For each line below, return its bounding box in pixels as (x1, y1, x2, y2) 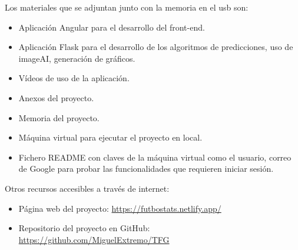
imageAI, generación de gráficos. (18, 52, 135, 64)
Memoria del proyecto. (18, 111, 100, 124)
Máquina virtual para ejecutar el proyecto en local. (18, 131, 203, 144)
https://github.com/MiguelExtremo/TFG (18, 233, 170, 245)
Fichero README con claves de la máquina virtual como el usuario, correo (18, 151, 292, 163)
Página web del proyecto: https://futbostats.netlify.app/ (18, 202, 221, 214)
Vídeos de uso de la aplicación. (18, 72, 130, 84)
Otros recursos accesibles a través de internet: (5, 182, 170, 194)
